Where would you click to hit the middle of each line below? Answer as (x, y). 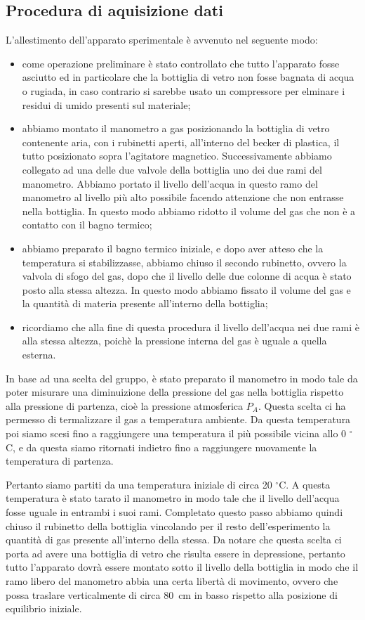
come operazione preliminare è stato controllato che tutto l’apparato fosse (181, 63)
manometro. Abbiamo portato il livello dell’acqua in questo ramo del (170, 183)
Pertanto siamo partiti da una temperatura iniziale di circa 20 (139, 484)
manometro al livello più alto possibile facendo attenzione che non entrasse (183, 197)
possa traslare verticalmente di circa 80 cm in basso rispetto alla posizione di (172, 594)
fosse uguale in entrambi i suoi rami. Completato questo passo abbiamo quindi (174, 512)
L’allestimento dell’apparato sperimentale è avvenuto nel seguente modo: (162, 40)
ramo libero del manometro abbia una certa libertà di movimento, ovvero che (172, 580)
